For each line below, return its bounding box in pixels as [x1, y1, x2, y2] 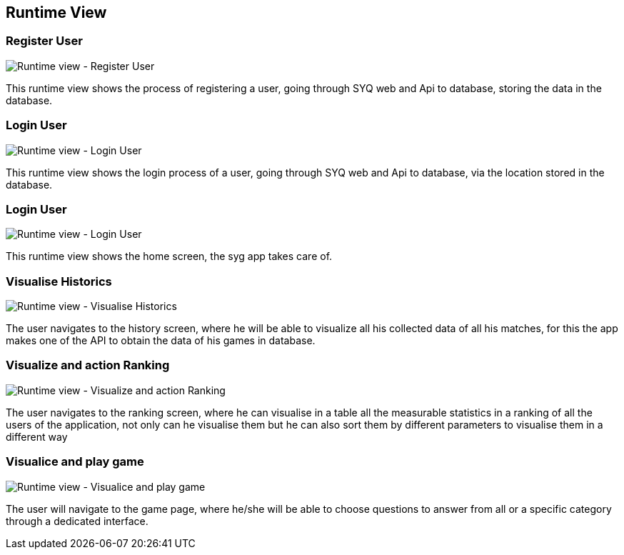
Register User [6, 34, 83, 49]
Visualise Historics [6, 274, 112, 289]
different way [6, 430, 68, 443]
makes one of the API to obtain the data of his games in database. [6, 334, 316, 347]
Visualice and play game [6, 454, 144, 469]
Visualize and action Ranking [6, 358, 170, 373]
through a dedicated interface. [6, 514, 149, 527]
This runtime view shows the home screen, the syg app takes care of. [6, 250, 333, 263]
